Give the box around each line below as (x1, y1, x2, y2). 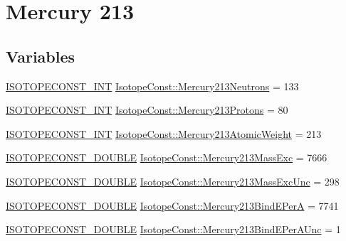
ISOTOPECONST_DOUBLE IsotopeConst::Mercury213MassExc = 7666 (6, 150, 327, 165)
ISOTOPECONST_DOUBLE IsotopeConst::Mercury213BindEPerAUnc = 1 (6, 222, 341, 237)
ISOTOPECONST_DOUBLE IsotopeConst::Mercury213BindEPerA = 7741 (6, 198, 339, 213)
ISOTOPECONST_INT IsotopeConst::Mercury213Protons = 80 (6, 102, 288, 117)
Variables (6, 45, 75, 67)
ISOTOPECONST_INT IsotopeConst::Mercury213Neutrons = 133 (6, 78, 299, 93)
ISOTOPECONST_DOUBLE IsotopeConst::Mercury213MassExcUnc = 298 (6, 173, 340, 188)
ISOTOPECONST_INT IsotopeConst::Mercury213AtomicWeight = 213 (6, 126, 322, 141)
